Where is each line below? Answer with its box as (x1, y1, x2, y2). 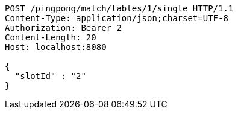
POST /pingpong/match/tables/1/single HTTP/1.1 (5, 4, 234, 13)
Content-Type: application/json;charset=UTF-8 (5, 13, 228, 23)
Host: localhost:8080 (5, 42, 107, 52)
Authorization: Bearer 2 (5, 23, 122, 33)
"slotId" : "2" (14, 71, 86, 81)
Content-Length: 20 (5, 33, 96, 42)
